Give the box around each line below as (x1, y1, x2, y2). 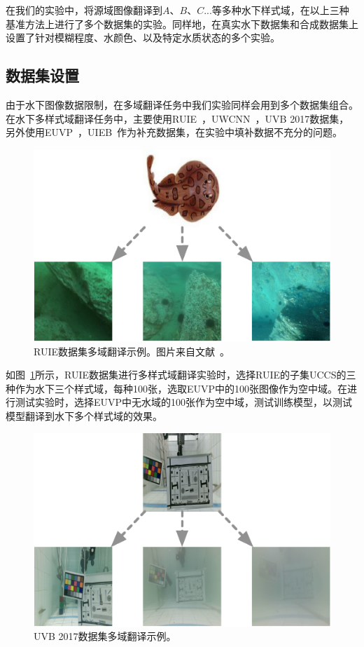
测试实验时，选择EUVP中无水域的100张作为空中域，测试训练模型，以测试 (15, 395, 353, 409)
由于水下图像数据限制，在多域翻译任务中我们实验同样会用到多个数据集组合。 (6, 97, 358, 111)
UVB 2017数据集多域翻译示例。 (34, 629, 176, 643)
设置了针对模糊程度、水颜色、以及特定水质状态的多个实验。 (6, 30, 280, 45)
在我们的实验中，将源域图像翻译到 (6, 3, 162, 17)
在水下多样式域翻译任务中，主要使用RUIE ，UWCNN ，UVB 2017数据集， (6, 111, 349, 125)
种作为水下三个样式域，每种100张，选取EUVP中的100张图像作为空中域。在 (6, 381, 348, 395)
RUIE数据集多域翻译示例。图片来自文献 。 (34, 343, 230, 358)
